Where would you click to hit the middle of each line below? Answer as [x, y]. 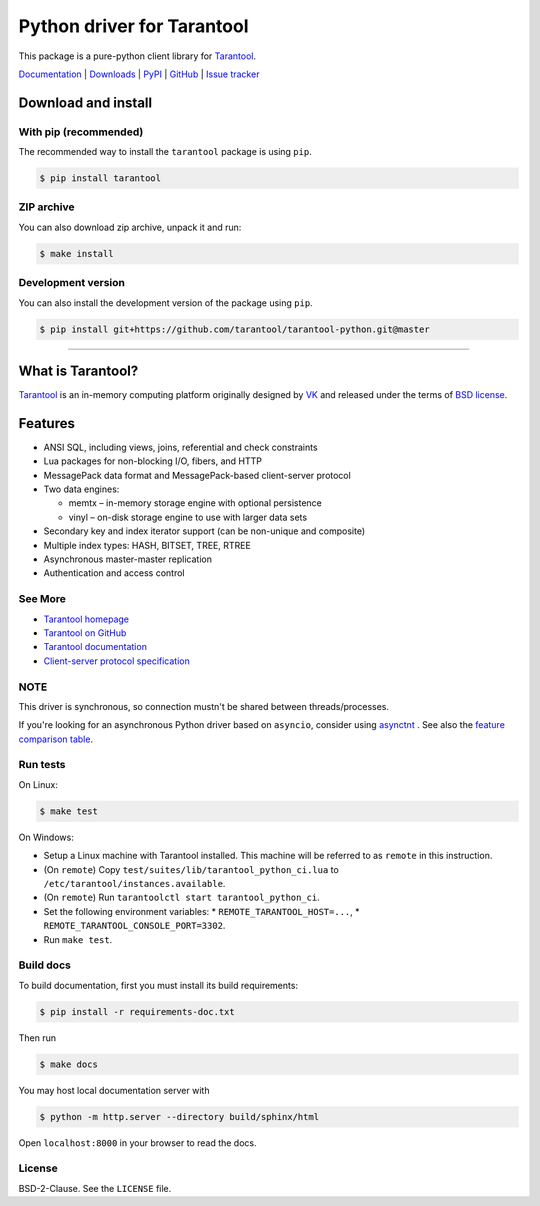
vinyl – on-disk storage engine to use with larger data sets [188, 517]
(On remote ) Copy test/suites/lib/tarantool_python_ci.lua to [191, 869]
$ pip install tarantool [100, 178]
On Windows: [46, 837]
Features [46, 423]
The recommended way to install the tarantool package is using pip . [165, 152]
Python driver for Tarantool [133, 26]
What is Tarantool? [78, 370]
